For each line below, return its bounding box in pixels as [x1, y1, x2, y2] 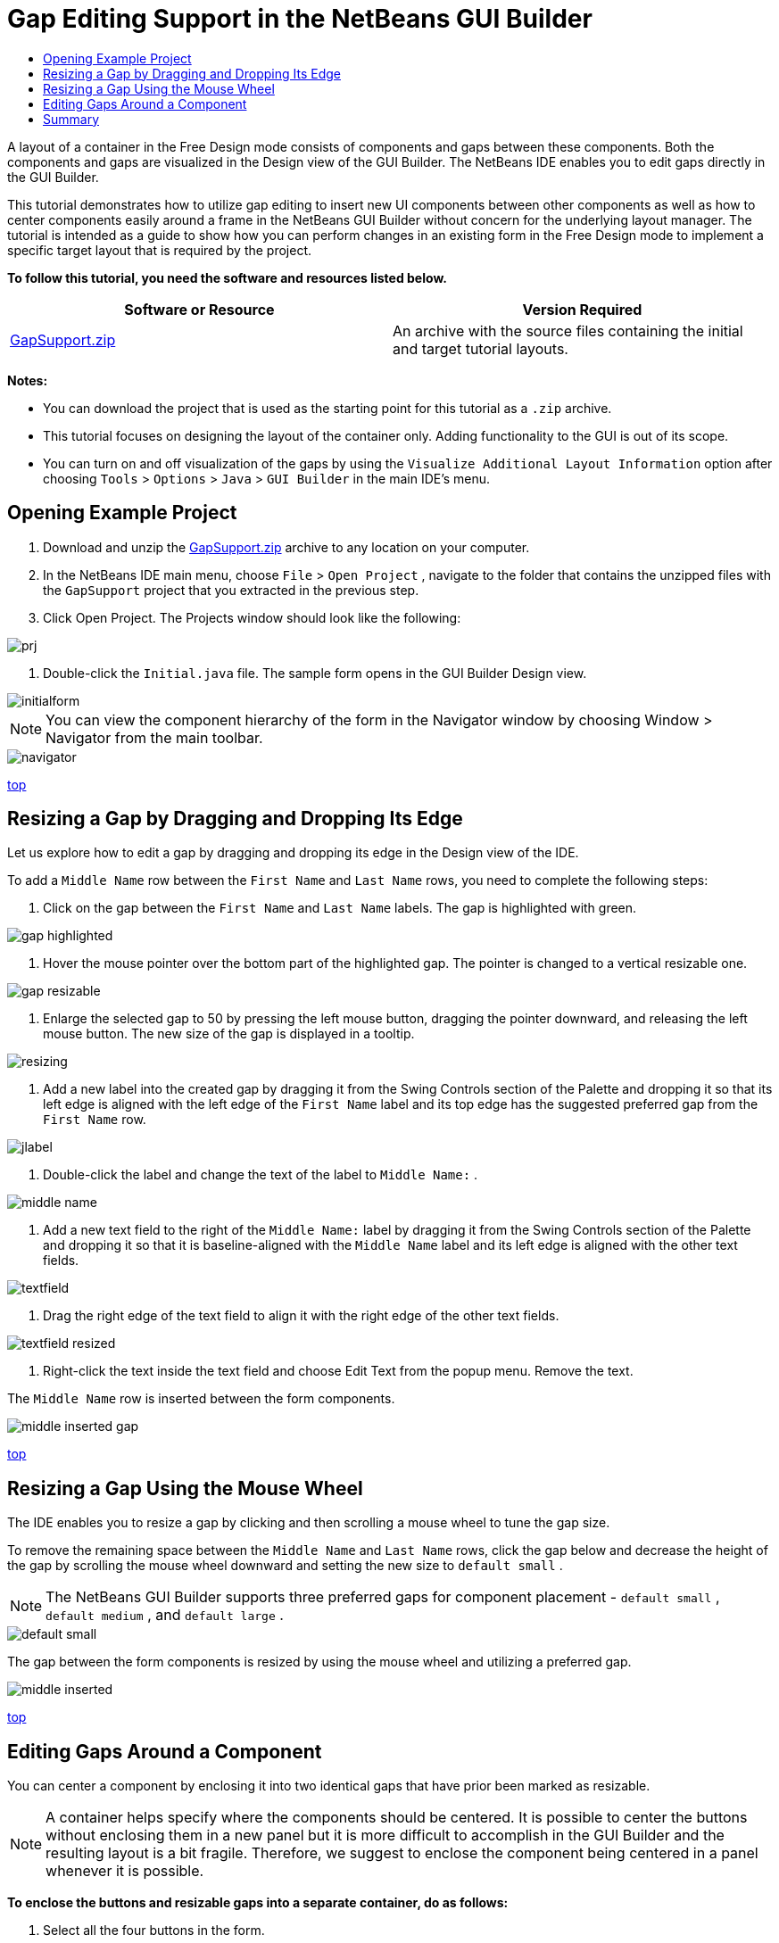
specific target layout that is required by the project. [7, 242, 312, 258]
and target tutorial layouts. [393, 339, 568, 358]
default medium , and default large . [46, 1606, 284, 1625]
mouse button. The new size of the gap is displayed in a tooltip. [43, 1026, 415, 1042]
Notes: [7, 372, 48, 388]
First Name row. [43, 1112, 146, 1128]
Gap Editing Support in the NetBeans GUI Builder [7, 4, 593, 34]
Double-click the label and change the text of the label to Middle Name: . [43, 1167, 478, 1183]
